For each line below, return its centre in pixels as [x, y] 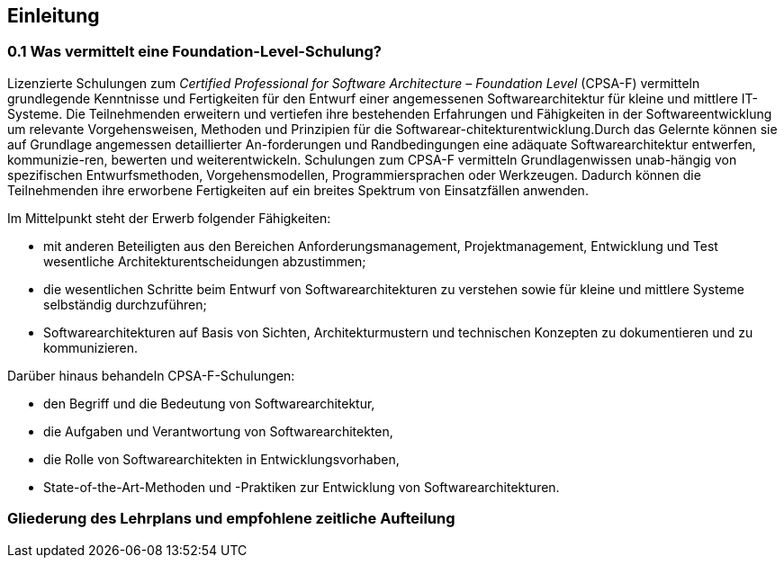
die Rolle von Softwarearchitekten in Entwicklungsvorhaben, [221, 459]
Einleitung [54, 16]
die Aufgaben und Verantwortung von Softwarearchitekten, [218, 431]
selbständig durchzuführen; [125, 304]
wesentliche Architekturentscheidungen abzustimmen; [205, 261]
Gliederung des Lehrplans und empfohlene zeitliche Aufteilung [231, 519]
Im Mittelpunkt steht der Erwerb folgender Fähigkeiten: [169, 218]
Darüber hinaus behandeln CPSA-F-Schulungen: [151, 375]
